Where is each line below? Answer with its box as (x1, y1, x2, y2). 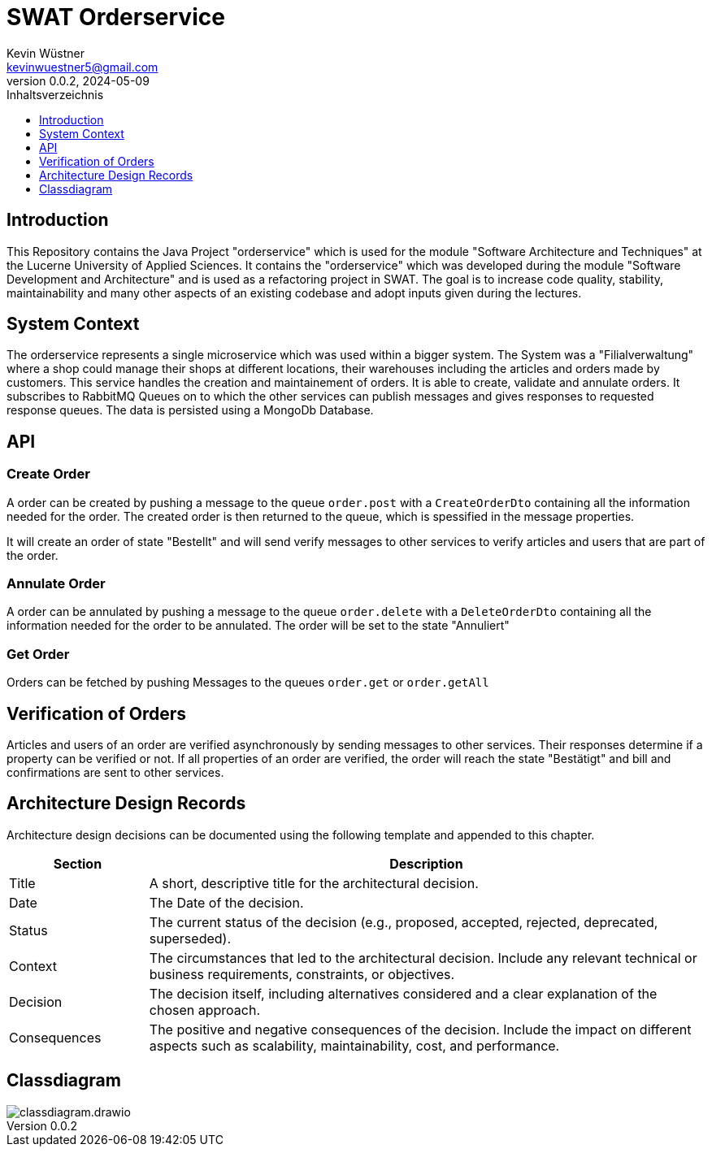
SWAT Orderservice (7, 3, 225, 31)
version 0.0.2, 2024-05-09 (7, 73, 150, 88)
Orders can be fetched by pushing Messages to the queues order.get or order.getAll (7, 675, 489, 690)
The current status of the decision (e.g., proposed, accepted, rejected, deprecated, (149, 913, 658, 930)
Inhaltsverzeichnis (7, 87, 104, 102)
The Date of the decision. (149, 894, 304, 911)
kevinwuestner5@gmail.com (7, 59, 158, 74)
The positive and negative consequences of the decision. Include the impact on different (149, 1021, 692, 1038)
